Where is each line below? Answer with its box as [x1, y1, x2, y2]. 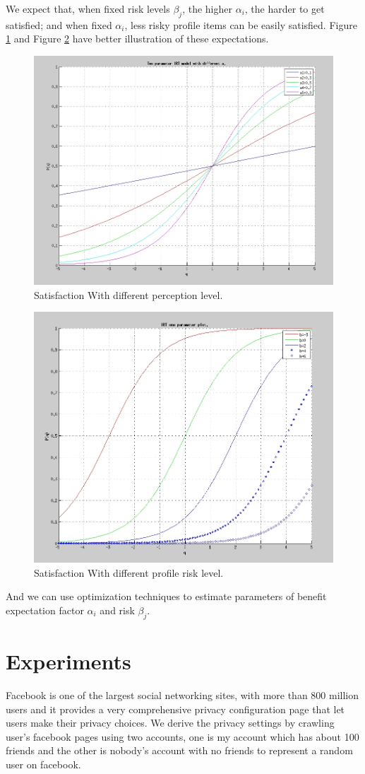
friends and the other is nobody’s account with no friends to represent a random [6, 743, 353, 758]
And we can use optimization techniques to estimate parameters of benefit [6, 589, 327, 604]
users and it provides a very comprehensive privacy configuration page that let [6, 701, 345, 716]
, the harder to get [244, 1, 325, 16]
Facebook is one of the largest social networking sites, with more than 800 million [6, 687, 359, 702]
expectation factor [6, 603, 84, 618]
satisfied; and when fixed [6, 17, 112, 32]
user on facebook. [6, 756, 81, 771]
